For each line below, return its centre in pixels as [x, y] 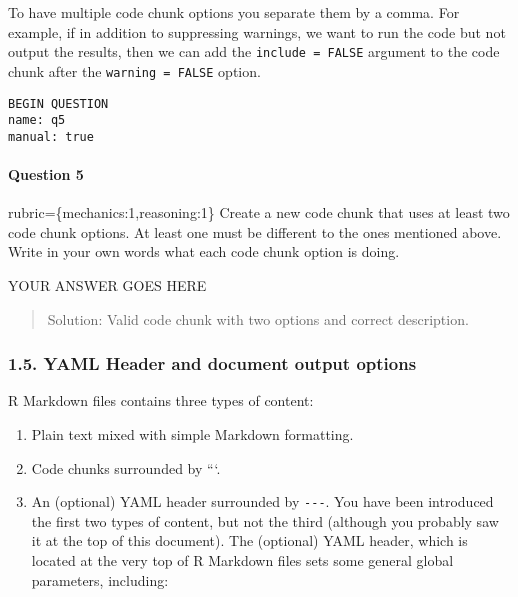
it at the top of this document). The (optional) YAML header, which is [249, 540]
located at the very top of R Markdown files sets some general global [242, 560]
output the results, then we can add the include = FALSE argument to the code [254, 51]
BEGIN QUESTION [58, 103]
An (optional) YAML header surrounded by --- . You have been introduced [262, 501]
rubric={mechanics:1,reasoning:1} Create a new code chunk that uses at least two [259, 212]
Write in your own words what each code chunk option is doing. [204, 251]
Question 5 [46, 174]
